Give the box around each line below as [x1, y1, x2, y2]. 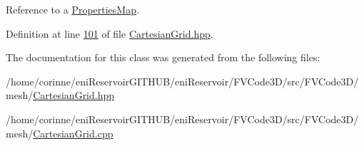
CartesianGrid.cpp [33, 125, 113, 140]
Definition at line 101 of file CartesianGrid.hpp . [6, 26, 213, 41]
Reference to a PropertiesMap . [6, 2, 139, 16]
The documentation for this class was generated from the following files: [6, 50, 320, 65]
